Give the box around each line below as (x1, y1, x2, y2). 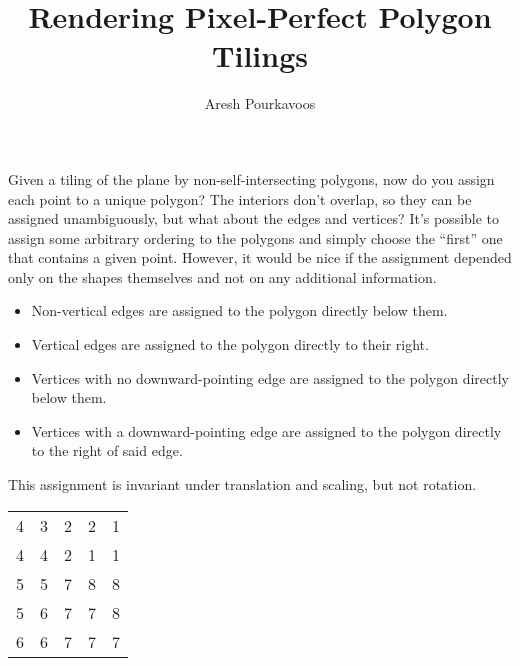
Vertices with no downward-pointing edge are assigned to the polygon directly (31, 367, 509, 388)
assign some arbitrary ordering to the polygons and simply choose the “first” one (8, 227, 503, 248)
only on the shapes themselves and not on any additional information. (8, 266, 437, 287)
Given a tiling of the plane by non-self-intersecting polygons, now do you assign (8, 168, 495, 189)
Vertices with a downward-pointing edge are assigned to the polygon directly (31, 420, 502, 441)
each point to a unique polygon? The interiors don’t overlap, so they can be (8, 188, 472, 209)
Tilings (212, 35, 308, 76)
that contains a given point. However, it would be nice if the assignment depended (8, 247, 512, 268)
